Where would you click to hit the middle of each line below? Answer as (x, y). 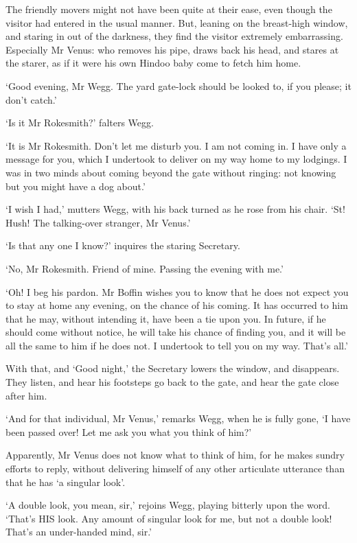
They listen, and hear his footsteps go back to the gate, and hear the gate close (172, 382)
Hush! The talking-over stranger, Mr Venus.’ (98, 222)
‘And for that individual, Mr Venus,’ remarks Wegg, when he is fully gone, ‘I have (178, 418)
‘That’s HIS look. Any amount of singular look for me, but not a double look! (169, 518)
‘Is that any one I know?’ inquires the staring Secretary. (123, 245)
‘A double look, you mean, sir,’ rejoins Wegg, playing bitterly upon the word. (168, 505)
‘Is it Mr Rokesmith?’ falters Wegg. (80, 123)
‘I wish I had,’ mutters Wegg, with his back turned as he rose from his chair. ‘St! (175, 209)
